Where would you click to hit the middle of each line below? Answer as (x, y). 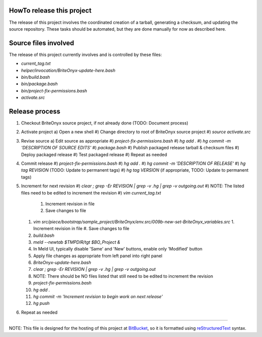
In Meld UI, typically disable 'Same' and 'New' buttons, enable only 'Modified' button (118, 249)
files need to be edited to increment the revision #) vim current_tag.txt (91, 193)
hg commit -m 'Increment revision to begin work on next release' (98, 297)
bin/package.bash (39, 84)
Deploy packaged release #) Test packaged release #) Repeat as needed (94, 154)
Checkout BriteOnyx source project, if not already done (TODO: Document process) (105, 123)
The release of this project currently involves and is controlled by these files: (85, 54)
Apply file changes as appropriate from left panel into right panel (98, 256)
